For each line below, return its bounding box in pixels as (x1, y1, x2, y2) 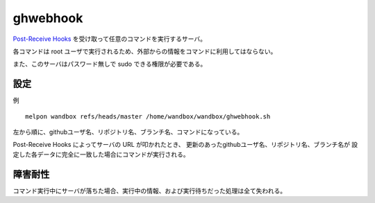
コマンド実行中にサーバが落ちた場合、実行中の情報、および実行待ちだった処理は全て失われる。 (12, 186, 287, 195)
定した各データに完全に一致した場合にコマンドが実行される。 (12, 150, 190, 159)
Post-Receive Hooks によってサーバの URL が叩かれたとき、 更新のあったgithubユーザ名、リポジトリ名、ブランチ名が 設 (12, 141, 358, 149)
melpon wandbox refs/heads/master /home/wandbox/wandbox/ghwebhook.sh (25, 112, 271, 121)
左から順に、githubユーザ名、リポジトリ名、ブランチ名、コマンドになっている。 (12, 128, 244, 136)
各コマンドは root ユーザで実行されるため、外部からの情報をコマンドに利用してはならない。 (12, 47, 277, 55)
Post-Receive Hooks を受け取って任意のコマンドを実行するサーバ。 (12, 35, 206, 43)
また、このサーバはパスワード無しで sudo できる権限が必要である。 (12, 60, 207, 69)
